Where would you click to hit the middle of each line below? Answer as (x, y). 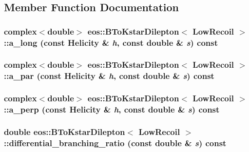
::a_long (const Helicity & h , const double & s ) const (111, 42)
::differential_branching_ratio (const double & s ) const (115, 142)
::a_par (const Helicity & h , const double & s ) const (109, 76)
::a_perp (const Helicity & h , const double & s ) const (112, 109)
